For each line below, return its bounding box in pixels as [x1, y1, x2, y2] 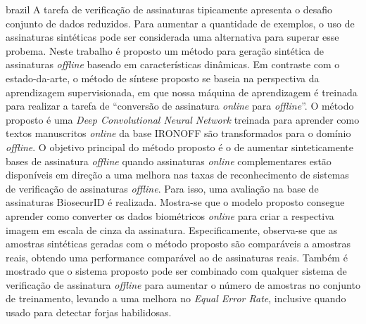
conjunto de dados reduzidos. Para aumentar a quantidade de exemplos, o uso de [6, 15, 355, 30]
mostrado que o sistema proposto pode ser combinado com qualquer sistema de [6, 264, 347, 278]
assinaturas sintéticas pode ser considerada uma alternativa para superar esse [6, 30, 339, 44]
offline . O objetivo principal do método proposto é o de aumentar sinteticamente [6, 139, 353, 154]
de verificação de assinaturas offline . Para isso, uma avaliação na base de [6, 181, 319, 195]
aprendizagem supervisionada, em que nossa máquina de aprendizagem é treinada [6, 84, 358, 99]
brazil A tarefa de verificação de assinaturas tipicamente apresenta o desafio [6, 2, 333, 16]
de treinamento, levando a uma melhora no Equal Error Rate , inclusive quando [6, 291, 346, 306]
